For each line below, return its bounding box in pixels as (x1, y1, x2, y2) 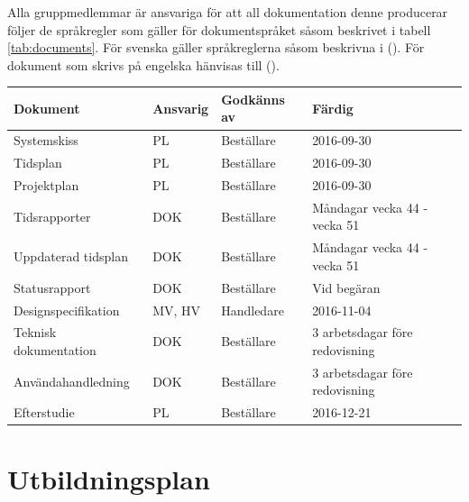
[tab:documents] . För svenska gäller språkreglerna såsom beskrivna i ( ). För (7, 38, 425, 57)
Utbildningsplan (7, 460, 210, 497)
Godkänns (221, 89, 285, 108)
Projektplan (14, 176, 79, 194)
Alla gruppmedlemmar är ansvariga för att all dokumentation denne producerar (7, 3, 448, 21)
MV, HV (152, 300, 201, 319)
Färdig (312, 98, 354, 117)
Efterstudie (14, 403, 75, 422)
